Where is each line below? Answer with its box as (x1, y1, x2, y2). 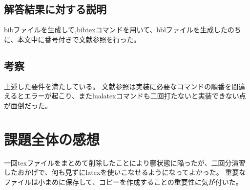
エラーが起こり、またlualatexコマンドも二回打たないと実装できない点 (24, 91, 246, 101)
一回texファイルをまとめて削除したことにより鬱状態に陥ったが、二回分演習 (4, 157, 246, 167)
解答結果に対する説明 (4, 1, 106, 17)
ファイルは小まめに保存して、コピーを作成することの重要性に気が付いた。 (4, 176, 243, 187)
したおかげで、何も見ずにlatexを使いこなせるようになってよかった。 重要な (4, 167, 246, 177)
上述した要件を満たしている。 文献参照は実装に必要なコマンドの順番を (4, 81, 232, 91)
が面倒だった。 (4, 100, 52, 110)
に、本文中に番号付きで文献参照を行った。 (4, 34, 141, 44)
